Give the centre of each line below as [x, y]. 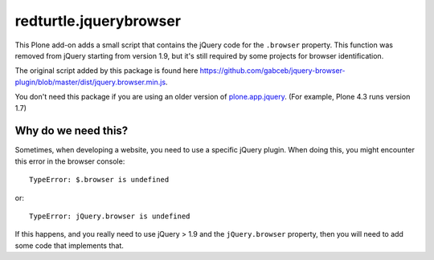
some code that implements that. [70, 246]
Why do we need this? [72, 131]
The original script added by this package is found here [106, 71]
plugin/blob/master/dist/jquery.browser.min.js [90, 82]
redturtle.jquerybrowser [98, 21]
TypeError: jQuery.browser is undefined [110, 216]
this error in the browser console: [70, 161]
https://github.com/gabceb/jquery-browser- [272, 71]
